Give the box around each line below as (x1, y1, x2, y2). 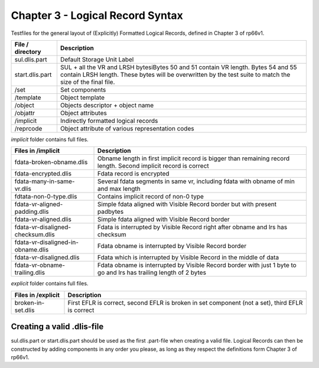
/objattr (14, 109, 35, 117)
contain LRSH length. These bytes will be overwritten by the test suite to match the (60, 70, 291, 79)
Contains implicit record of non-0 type (97, 193, 204, 201)
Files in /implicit (14, 146, 60, 155)
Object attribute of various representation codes (60, 124, 194, 132)
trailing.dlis (14, 269, 45, 277)
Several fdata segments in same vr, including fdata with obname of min (97, 177, 295, 185)
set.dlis (14, 306, 35, 314)
